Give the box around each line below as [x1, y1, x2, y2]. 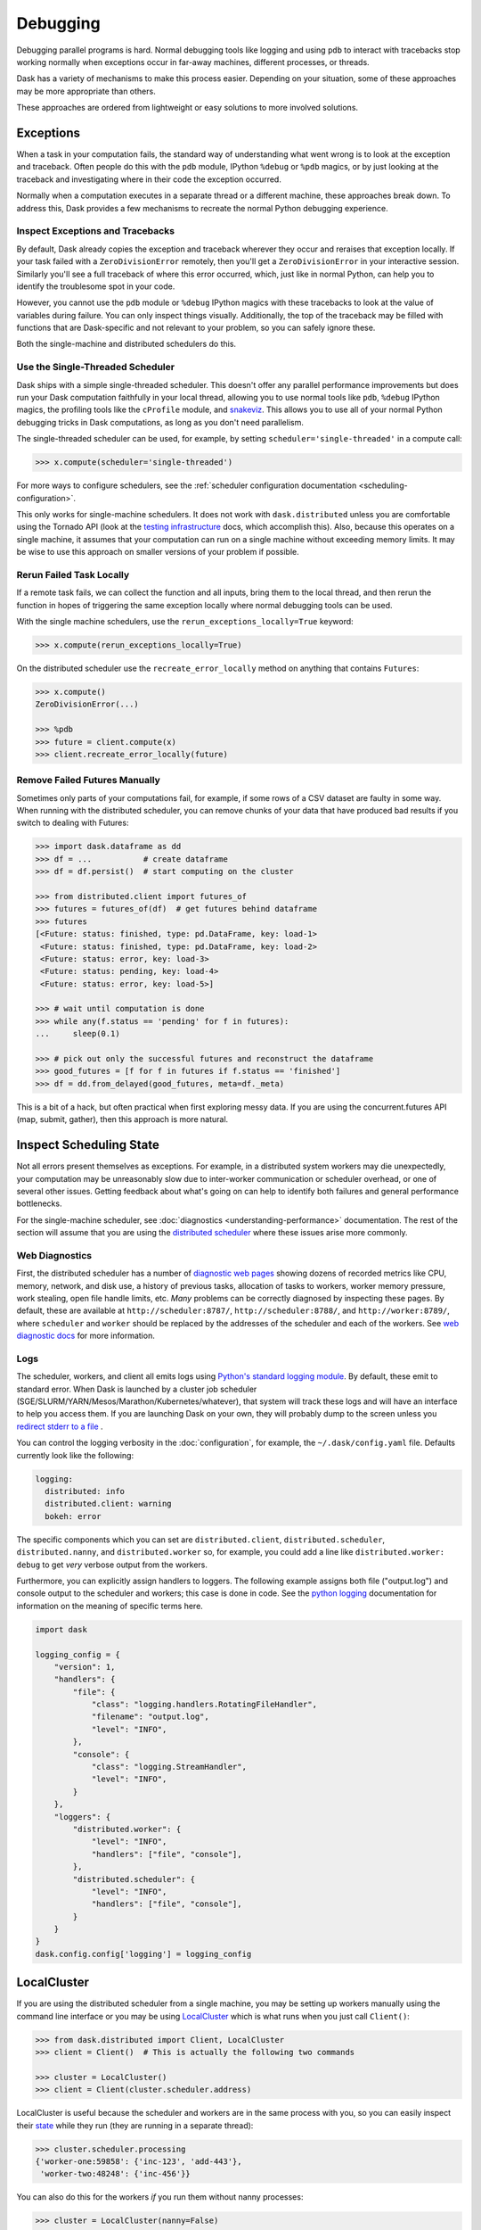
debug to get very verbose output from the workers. [16, 1559, 208, 1570]
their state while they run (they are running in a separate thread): [16, 2119, 254, 2131]
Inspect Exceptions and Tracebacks [16, 225, 175, 237]
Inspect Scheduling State [16, 1137, 159, 1152]
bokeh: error [45, 1511, 102, 1521]
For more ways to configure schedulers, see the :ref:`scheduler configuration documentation [16, 480, 357, 491]
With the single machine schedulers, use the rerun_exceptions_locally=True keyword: [16, 616, 354, 626]
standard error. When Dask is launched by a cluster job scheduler [16, 1383, 257, 1394]
